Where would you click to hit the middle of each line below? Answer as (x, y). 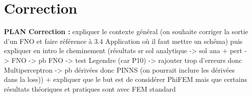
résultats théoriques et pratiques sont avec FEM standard (90, 88)
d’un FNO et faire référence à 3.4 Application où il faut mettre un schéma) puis (123, 41)
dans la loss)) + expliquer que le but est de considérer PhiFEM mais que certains (126, 79)
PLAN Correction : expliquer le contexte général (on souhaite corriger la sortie (126, 31)
